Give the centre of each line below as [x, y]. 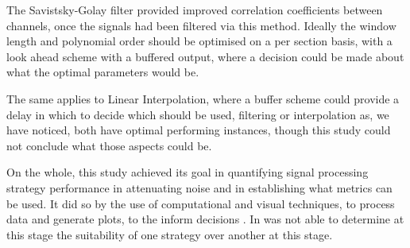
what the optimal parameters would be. [103, 72]
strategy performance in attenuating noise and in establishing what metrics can [199, 187]
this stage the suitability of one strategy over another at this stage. [170, 234]
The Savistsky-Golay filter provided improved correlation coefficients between [195, 10]
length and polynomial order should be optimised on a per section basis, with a [199, 41]
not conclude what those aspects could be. [109, 145]
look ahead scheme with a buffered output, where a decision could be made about [205, 56]
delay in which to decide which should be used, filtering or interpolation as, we [198, 114]
